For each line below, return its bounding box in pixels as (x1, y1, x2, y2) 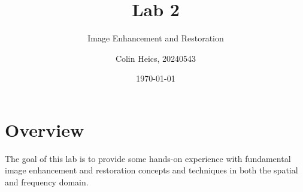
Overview (5, 117, 84, 142)
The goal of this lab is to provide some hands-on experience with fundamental (5, 152, 291, 164)
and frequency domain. (5, 176, 89, 188)
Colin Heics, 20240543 (115, 52, 196, 64)
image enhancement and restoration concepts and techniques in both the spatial (5, 164, 298, 176)
